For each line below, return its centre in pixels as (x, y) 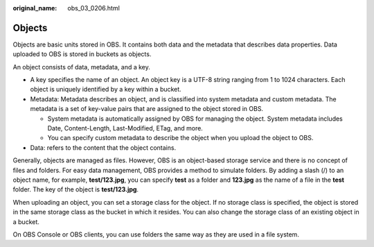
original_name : (35, 8)
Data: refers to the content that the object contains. (103, 147)
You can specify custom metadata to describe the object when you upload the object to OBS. (180, 138)
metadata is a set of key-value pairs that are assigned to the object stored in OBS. (146, 109)
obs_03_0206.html (94, 8)
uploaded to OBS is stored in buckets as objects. (82, 54)
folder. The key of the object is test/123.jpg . (75, 189)
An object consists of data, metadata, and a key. (81, 67)
